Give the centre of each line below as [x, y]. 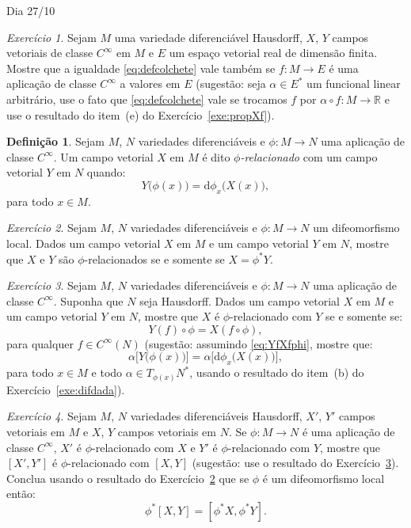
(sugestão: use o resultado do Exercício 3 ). [295, 463]
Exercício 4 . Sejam [51, 416]
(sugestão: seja [231, 84]
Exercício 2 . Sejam [51, 228]
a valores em [150, 84]
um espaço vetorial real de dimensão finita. [273, 53]
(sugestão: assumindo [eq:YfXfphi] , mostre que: [259, 343]
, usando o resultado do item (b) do [277, 372]
